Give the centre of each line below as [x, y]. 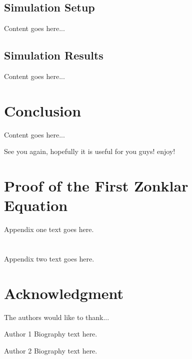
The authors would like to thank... [57, 317]
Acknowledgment [64, 293]
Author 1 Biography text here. [51, 334]
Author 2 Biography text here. [51, 350]
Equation [36, 205]
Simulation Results [54, 55]
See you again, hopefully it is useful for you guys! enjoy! [90, 151]
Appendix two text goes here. [49, 258]
